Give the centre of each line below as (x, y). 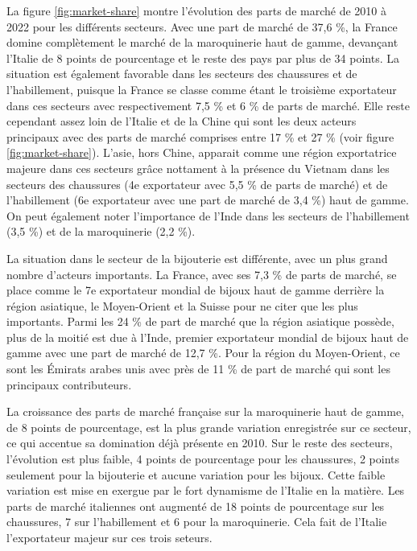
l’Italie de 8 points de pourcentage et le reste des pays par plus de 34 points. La (203, 58)
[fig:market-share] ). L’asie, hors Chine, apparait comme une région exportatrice (202, 152)
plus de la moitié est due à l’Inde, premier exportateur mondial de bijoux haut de (208, 337)
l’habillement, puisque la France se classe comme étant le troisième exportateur (202, 89)
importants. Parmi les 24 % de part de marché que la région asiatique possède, (200, 321)
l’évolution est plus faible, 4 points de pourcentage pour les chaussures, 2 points (203, 459)
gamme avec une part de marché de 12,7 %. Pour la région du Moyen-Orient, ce (203, 353)
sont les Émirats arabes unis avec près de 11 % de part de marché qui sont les (198, 369)
